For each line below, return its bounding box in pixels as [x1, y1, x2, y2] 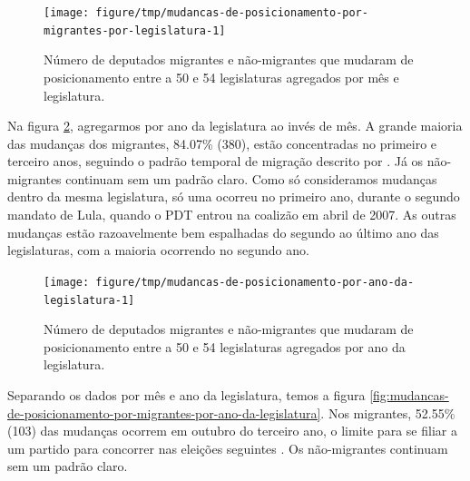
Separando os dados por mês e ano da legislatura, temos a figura [7, 385, 366, 404]
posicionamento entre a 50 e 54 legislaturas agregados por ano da [44, 337, 406, 356]
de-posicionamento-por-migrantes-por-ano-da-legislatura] [7, 403, 321, 422]
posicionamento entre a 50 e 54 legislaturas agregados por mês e [44, 67, 399, 86]
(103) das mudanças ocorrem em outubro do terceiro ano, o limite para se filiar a [7, 421, 457, 440]
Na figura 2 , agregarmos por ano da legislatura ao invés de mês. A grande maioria [7, 116, 463, 135]
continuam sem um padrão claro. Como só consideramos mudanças [65, 169, 437, 188]
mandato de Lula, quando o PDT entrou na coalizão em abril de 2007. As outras [7, 205, 456, 224]
